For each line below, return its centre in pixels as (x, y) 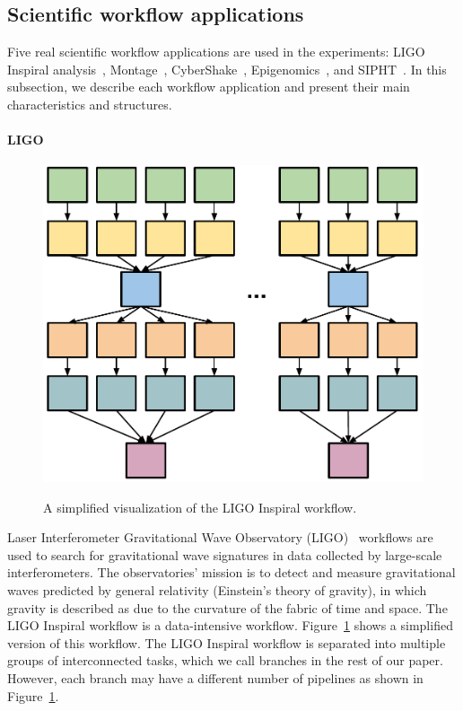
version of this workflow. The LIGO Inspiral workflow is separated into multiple (227, 642)
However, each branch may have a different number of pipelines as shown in (215, 677)
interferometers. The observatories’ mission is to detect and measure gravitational (231, 572)
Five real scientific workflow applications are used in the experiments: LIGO (216, 52)
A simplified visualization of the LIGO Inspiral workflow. (200, 507)
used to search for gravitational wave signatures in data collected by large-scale (225, 554)
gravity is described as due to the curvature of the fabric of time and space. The (227, 607)
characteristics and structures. (90, 104)
